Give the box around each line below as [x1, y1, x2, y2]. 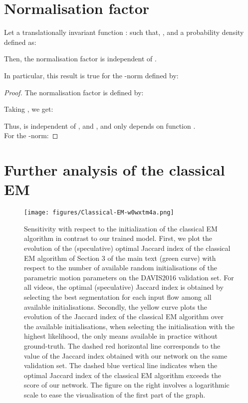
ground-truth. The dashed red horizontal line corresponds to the [24, 340, 221, 351]
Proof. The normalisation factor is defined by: [4, 87, 144, 97]
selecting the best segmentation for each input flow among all [24, 292, 212, 302]
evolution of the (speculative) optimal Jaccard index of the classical [24, 243, 231, 253]
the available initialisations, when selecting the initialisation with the [24, 321, 235, 331]
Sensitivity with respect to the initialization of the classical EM [24, 223, 218, 233]
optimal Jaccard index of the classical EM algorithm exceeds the [24, 370, 222, 380]
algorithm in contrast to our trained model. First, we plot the [24, 233, 213, 243]
